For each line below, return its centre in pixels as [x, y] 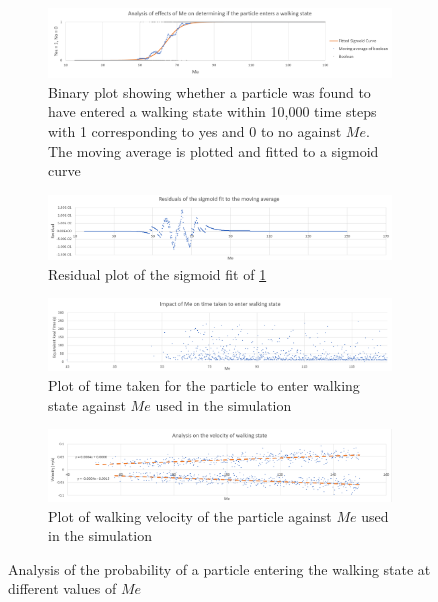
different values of [62, 588]
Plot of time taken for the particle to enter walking [204, 384]
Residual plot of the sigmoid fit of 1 [157, 273]
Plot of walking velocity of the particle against [190, 515]
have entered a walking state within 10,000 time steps [212, 111]
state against [87, 404]
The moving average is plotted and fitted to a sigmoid [213, 150]
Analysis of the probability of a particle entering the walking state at [219, 568]
